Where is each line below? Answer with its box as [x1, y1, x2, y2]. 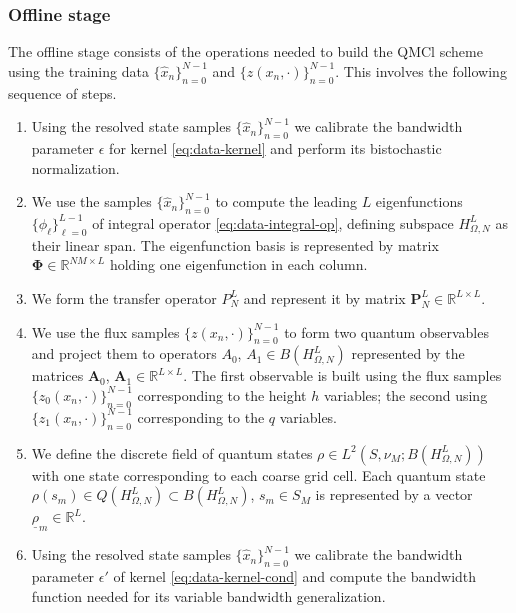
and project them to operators [31, 343, 217, 364]
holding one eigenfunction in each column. [109, 254, 368, 275]
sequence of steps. [8, 82, 117, 103]
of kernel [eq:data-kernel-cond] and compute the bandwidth [113, 565, 477, 586]
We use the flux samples [31, 321, 180, 342]
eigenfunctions [375, 191, 463, 212]
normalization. [31, 157, 120, 178]
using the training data [8, 60, 149, 81]
